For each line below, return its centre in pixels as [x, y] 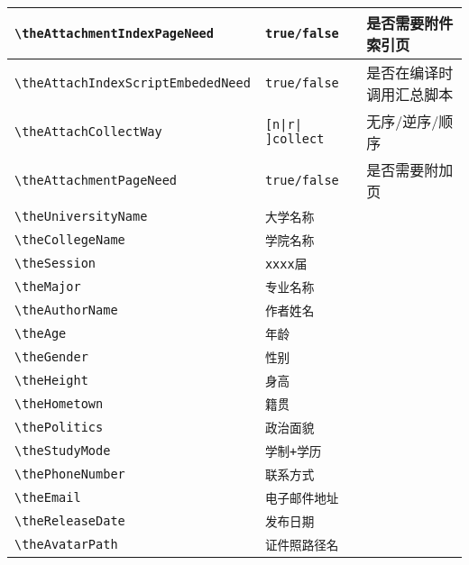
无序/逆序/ [403, 121]
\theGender [51, 357]
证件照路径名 [302, 545]
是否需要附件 [410, 23]
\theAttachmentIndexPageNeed [114, 33]
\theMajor [48, 287]
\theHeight [51, 380]
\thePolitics [59, 427]
